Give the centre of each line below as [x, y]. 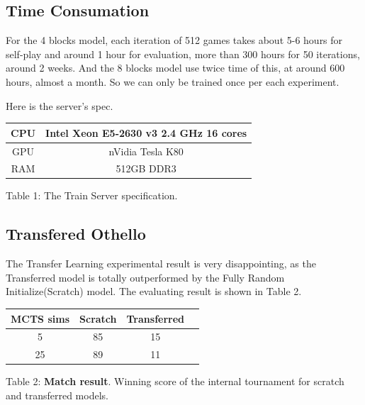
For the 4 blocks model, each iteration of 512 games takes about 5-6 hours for [174, 40]
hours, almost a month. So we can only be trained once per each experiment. [173, 81]
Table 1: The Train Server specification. [92, 195]
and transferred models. [57, 395]
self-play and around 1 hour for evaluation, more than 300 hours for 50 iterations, [183, 54]
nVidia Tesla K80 [146, 151]
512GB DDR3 [146, 168]
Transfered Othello [76, 234]
